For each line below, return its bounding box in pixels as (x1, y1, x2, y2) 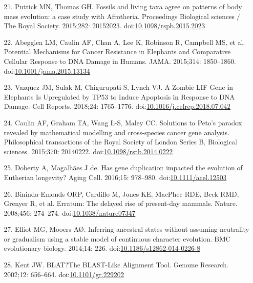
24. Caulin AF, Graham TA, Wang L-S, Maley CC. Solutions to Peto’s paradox (4, 117, 242, 127)
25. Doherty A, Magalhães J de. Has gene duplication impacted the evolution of (4, 162, 243, 173)
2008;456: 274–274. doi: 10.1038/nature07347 (4, 207, 136, 218)
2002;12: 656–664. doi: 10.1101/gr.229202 (4, 269, 124, 279)
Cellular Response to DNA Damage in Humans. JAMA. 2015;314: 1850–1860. (4, 56, 236, 66)
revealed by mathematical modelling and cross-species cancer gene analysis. (4, 127, 230, 137)
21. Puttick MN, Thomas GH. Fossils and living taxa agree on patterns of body (4, 1, 242, 11)
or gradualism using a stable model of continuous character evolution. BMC (4, 233, 231, 243)
